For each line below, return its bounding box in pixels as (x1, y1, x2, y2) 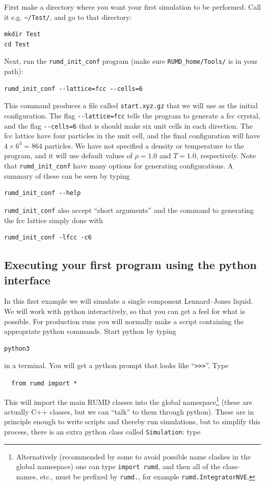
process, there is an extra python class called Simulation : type (4, 426, 201, 437)
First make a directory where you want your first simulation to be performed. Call (4, 2, 261, 12)
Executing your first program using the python (4, 257, 257, 273)
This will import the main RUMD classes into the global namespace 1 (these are (4, 395, 252, 407)
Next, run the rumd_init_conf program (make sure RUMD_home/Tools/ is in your (4, 56, 258, 66)
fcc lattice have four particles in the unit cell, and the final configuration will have (4, 130, 260, 141)
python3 (4, 345, 30, 352)
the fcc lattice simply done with (4, 214, 103, 225)
